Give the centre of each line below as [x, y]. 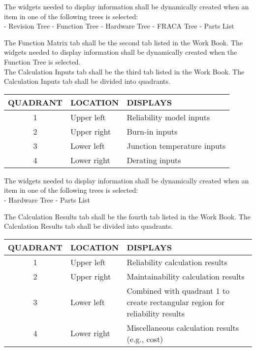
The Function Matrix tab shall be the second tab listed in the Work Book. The [123, 42]
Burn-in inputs [152, 131]
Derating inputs [154, 160]
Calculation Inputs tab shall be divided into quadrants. [87, 81]
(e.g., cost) [145, 339]
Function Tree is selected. [42, 61]
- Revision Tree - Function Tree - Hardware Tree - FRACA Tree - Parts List [119, 26]
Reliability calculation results [177, 262]
